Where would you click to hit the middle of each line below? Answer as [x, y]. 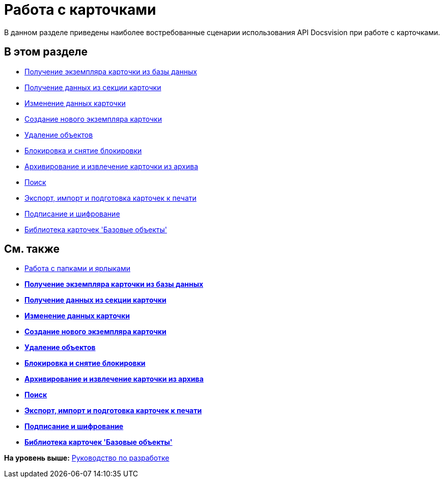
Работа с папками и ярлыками [77, 269]
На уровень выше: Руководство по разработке [87, 458]
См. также [32, 249]
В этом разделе [46, 52]
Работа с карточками [80, 10]
